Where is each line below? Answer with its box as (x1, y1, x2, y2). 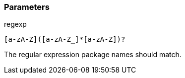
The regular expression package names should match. (4, 50, 182, 59)
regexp (4, 20, 27, 29)
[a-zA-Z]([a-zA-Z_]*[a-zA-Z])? (4, 35, 125, 44)
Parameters (4, 2, 50, 12)
